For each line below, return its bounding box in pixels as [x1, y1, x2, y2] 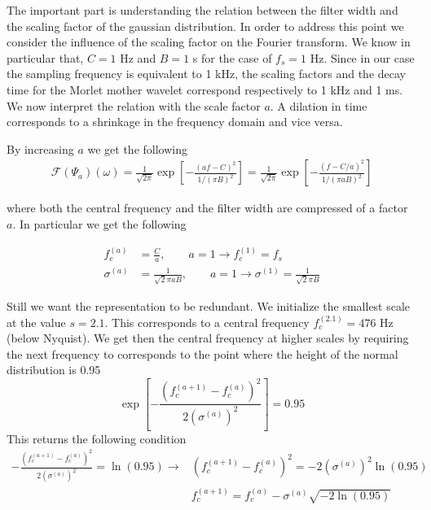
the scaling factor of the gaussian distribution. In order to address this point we [7, 17, 404, 34]
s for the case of [192, 49, 272, 66]
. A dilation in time [270, 97, 367, 114]
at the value [7, 313, 66, 330]
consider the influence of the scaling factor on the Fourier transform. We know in [7, 33, 411, 50]
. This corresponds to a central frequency [104, 313, 310, 330]
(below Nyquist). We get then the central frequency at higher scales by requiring [7, 329, 409, 347]
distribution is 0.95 [7, 361, 101, 378]
